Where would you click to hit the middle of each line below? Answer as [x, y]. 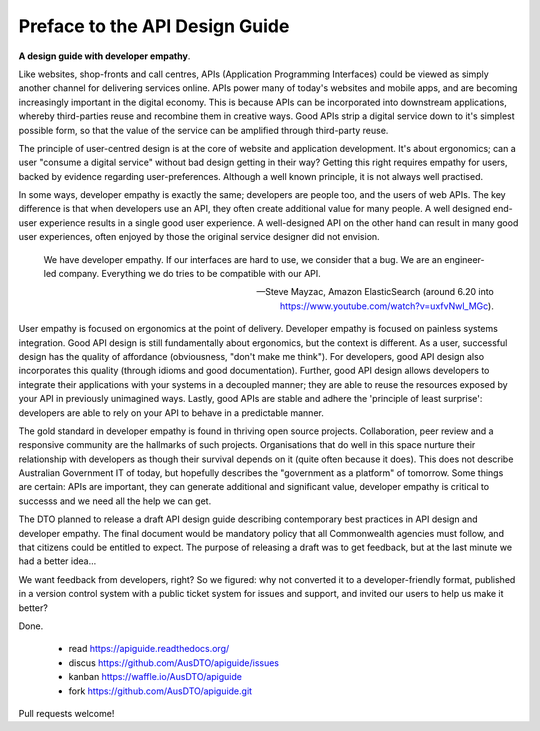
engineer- [464, 259]
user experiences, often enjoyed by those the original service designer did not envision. [199, 237]
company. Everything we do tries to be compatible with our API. [190, 274]
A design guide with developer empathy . [104, 56]
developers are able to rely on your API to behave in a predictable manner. [171, 412]
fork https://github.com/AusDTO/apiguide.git [160, 691]
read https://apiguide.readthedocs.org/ [149, 649]
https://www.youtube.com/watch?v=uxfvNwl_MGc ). [387, 306]
